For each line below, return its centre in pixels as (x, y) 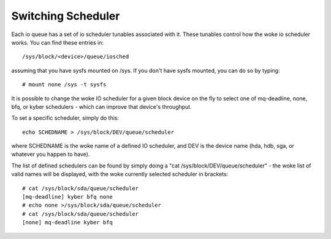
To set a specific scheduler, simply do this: (65, 118)
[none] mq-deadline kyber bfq (68, 222)
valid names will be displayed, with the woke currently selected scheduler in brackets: (120, 174)
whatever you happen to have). (51, 154)
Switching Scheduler (66, 16)
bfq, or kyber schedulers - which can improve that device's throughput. (102, 106)
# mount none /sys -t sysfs (64, 85)
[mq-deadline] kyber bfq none (68, 197)
